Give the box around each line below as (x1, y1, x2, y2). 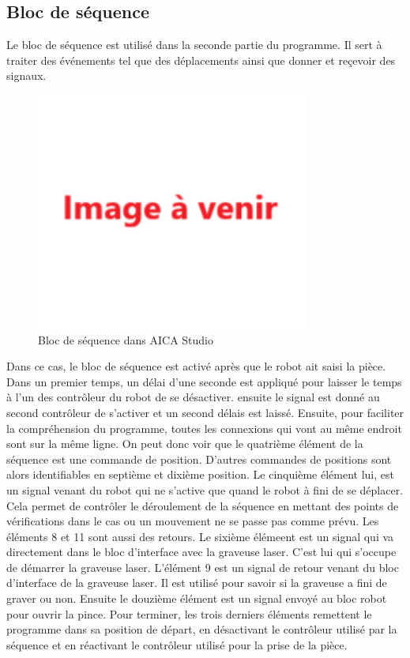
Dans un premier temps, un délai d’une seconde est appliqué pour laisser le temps (6, 373, 402, 389)
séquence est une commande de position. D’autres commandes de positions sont (6, 450, 392, 467)
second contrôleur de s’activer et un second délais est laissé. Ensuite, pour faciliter (6, 404, 404, 420)
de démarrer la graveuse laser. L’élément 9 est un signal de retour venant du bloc (6, 558, 399, 575)
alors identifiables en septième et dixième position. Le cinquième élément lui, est (6, 466, 394, 483)
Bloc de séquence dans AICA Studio (38, 331, 213, 348)
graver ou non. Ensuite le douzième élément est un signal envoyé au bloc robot (6, 590, 387, 607)
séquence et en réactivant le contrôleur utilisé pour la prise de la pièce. (6, 636, 348, 652)
